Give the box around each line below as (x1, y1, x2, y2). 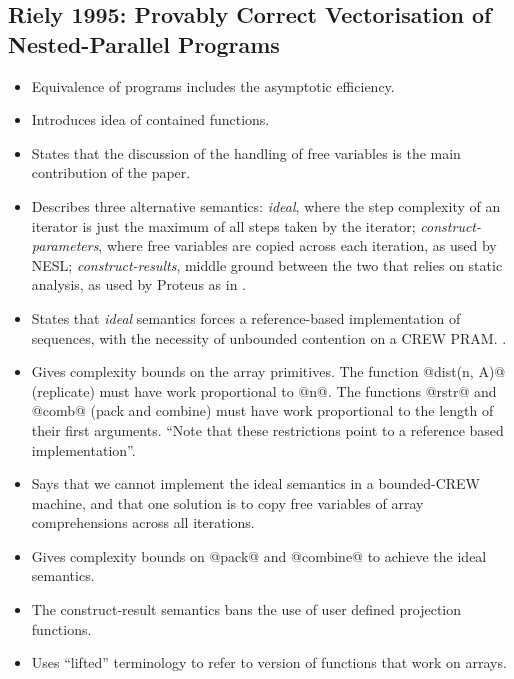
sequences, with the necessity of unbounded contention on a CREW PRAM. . (31, 327, 507, 348)
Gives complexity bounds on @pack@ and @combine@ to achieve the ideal (31, 545, 487, 566)
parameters (31, 235, 99, 256)
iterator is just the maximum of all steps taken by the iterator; (31, 215, 416, 236)
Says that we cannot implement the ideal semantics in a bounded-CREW (31, 473, 481, 494)
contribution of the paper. (31, 162, 191, 183)
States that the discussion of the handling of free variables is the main (31, 142, 461, 163)
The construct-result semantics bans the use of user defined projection (31, 599, 462, 620)
